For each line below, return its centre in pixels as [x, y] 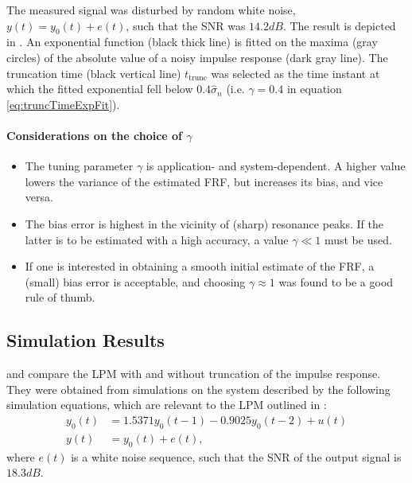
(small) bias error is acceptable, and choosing [135, 281]
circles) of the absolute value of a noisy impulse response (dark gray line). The [197, 57]
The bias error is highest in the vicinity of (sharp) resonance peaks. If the [204, 223]
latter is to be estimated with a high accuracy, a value [157, 239]
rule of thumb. [60, 297]
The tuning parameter [79, 166]
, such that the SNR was [186, 25]
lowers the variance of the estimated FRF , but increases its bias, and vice [204, 181]
